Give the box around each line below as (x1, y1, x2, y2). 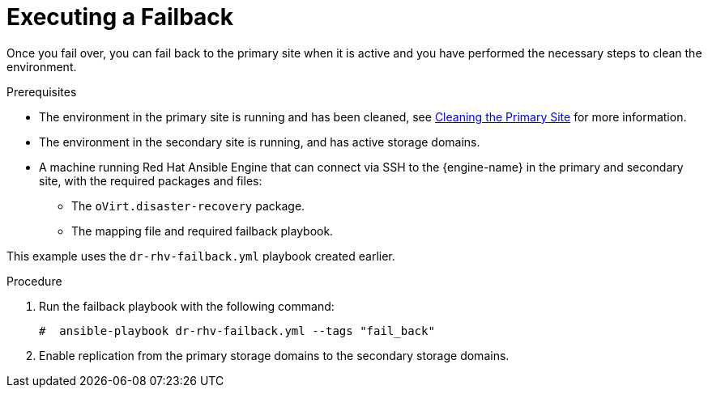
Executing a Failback (6, 3, 234, 31)
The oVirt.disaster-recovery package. (71, 198, 305, 213)
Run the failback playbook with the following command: (39, 299, 335, 313)
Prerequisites (6, 84, 77, 99)
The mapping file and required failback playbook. (71, 223, 334, 238)
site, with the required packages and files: (39, 173, 262, 188)
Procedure (6, 273, 62, 288)
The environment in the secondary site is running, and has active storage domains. (39, 134, 480, 149)
